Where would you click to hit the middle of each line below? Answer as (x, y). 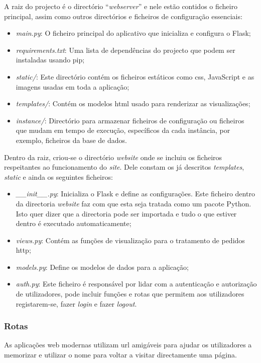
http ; (23, 250)
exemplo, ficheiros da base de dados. (71, 140)
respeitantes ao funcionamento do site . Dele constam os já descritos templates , (124, 167)
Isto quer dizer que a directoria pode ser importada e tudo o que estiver (126, 213)
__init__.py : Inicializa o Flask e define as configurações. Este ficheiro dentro (135, 194)
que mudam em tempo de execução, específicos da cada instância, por (123, 130)
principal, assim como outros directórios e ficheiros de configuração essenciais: (123, 16)
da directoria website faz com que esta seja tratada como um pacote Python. (134, 203)
